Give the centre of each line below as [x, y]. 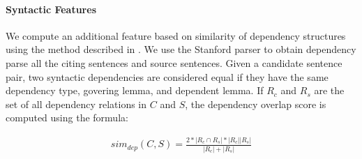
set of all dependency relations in [76, 104]
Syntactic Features [51, 9]
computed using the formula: [67, 118]
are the [329, 90]
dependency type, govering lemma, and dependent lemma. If [135, 90]
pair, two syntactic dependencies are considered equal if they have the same [167, 76]
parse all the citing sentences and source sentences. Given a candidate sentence [174, 62]
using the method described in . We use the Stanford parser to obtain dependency [181, 49]
